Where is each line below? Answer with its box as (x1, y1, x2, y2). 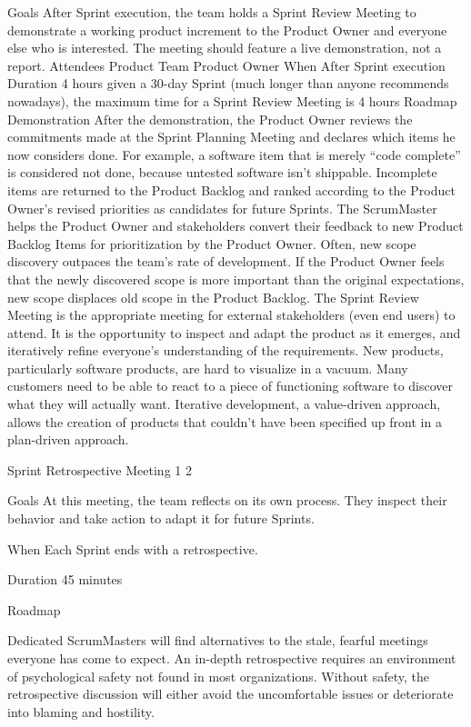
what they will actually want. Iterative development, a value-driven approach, (7, 394, 441, 413)
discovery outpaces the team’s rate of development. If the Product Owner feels (7, 252, 445, 271)
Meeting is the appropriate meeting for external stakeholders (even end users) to (7, 305, 456, 324)
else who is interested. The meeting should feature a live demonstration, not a (7, 38, 442, 57)
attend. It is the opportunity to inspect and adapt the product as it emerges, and (7, 323, 461, 342)
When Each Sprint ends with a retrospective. (7, 539, 258, 558)
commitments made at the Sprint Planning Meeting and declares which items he (7, 127, 456, 146)
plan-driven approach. (7, 430, 129, 449)
